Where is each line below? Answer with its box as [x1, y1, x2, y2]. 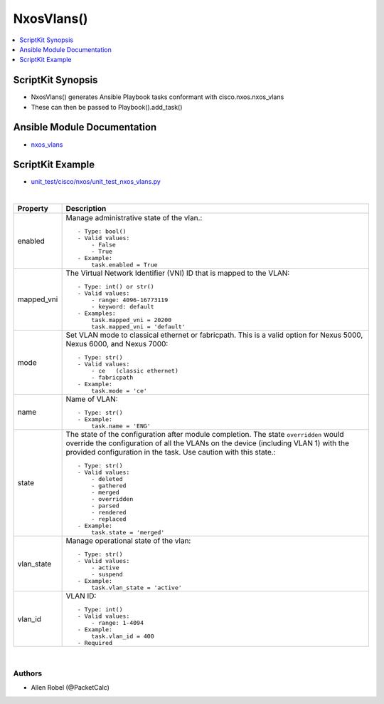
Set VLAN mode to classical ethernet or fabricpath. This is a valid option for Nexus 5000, [65, 330, 363, 340]
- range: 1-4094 [91, 619, 144, 627]
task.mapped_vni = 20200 [91, 316, 172, 324]
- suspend [91, 571, 124, 579]
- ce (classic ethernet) [91, 367, 179, 375]
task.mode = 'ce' [91, 387, 147, 395]
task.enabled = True [91, 261, 158, 269]
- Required [77, 639, 113, 647]
